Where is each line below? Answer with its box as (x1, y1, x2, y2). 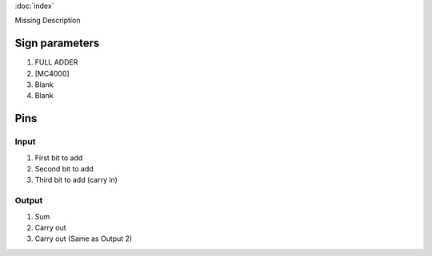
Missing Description (14, 16, 81, 26)
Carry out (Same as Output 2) (34, 234, 133, 243)
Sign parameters (14, 37, 100, 50)
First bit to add (34, 152, 83, 163)
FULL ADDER (34, 57, 78, 67)
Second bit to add (34, 164, 94, 174)
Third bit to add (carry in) (34, 175, 118, 185)
